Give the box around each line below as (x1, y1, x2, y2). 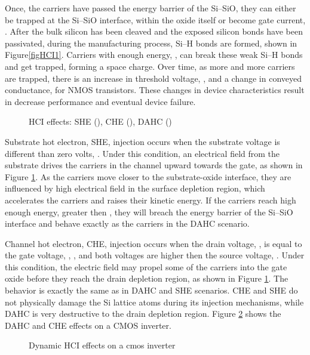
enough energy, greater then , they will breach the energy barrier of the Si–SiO (5, 205, 293, 218)
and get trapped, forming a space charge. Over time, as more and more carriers (5, 60, 295, 72)
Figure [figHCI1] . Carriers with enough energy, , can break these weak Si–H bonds (5, 48, 303, 61)
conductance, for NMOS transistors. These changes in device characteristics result (5, 84, 305, 96)
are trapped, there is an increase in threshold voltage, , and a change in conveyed (5, 72, 302, 84)
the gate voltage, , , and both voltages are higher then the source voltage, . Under (5, 249, 305, 261)
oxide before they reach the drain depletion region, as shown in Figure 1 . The (5, 272, 288, 285)
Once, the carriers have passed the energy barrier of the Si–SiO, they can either (5, 2, 296, 14)
